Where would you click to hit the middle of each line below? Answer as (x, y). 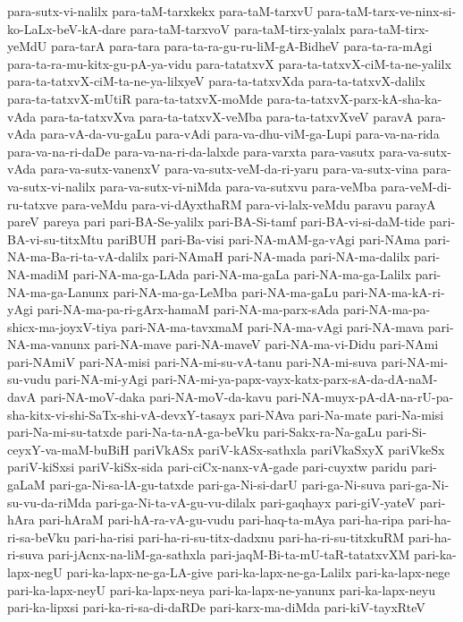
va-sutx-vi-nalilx (51, 186)
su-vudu (29, 379)
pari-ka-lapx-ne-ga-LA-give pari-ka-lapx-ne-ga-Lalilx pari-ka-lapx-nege (258, 572)
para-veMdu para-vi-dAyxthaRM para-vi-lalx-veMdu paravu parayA (249, 204)
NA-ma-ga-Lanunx (58, 291)
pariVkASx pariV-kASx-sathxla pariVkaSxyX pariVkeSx (289, 449)
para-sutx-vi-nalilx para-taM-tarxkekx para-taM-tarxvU (160, 11)
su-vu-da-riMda (50, 502)
